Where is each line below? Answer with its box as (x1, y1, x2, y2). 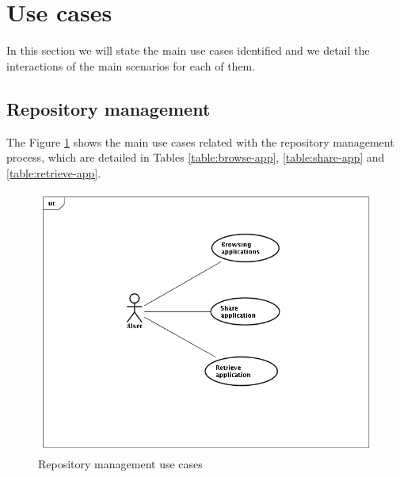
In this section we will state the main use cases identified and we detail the (6, 42, 370, 59)
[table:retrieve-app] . (6, 164, 101, 181)
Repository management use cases (38, 455, 203, 471)
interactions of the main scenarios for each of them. (6, 57, 256, 74)
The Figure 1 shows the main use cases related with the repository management (6, 133, 394, 150)
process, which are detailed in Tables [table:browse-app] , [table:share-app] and (6, 149, 385, 166)
